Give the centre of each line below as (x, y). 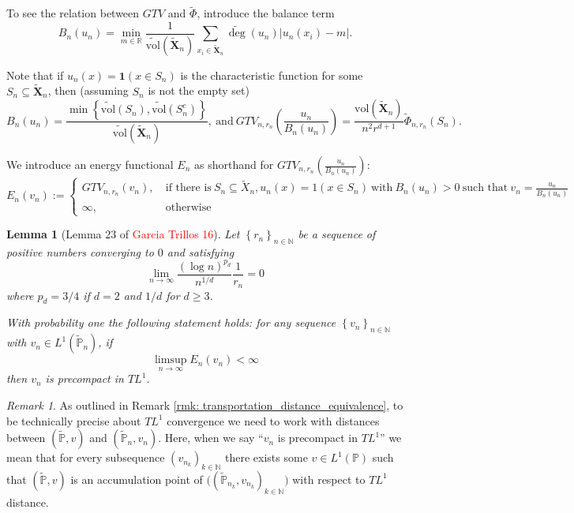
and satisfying (201, 251)
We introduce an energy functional (90, 164)
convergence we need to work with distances (273, 420)
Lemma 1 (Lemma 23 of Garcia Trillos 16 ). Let (123, 234)
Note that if (35, 75)
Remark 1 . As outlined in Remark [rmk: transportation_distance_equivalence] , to (205, 404)
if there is (188, 188)
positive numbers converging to (80, 251)
